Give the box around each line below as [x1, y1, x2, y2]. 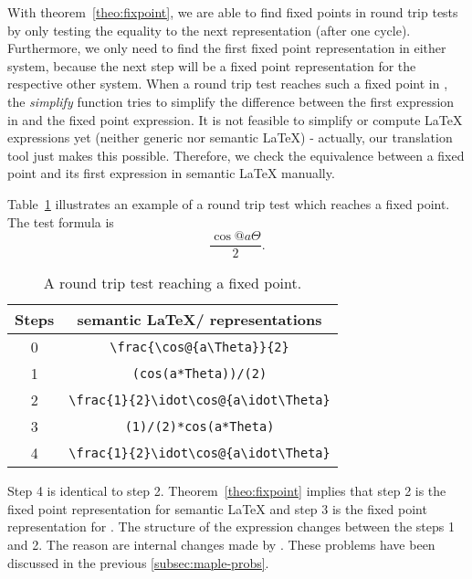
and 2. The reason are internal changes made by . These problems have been [7, 534, 435, 553]
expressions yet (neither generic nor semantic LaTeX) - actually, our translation [7, 128, 453, 147]
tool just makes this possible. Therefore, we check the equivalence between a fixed [7, 145, 465, 164]
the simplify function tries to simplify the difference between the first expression [7, 91, 455, 111]
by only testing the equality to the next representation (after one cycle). [7, 20, 411, 39]
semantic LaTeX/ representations [77, 309, 322, 331]
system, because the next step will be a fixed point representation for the [7, 56, 416, 75]
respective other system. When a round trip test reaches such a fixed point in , [7, 74, 448, 93]
